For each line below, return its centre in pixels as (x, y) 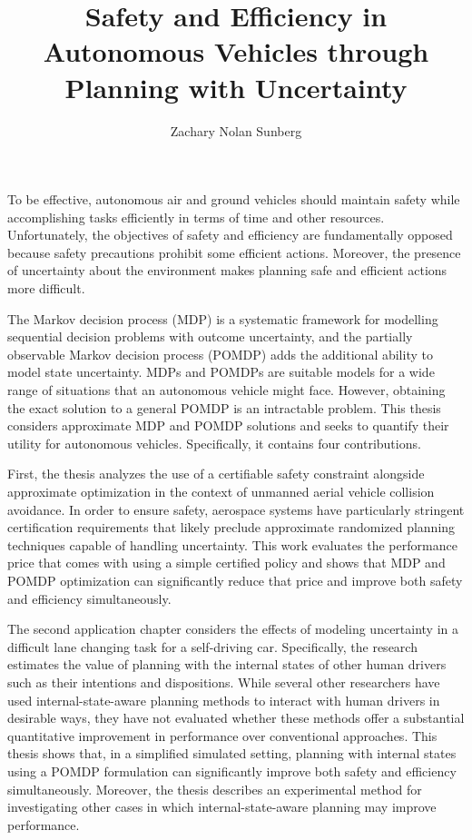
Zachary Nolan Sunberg (236, 130)
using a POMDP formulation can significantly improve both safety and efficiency (232, 771)
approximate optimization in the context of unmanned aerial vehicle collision (221, 491)
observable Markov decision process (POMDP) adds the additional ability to (220, 354)
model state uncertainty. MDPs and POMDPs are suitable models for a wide (221, 372)
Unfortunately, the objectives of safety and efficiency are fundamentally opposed (230, 235)
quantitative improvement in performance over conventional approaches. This (222, 735)
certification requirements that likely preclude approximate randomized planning (231, 527)
